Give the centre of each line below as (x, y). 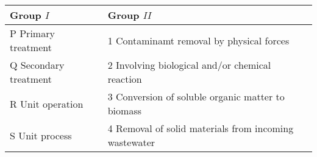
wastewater (131, 142)
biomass (124, 110)
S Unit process (41, 135)
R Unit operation (47, 103)
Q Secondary (37, 65)
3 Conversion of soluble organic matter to (196, 96)
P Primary (32, 33)
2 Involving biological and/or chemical (189, 65)
